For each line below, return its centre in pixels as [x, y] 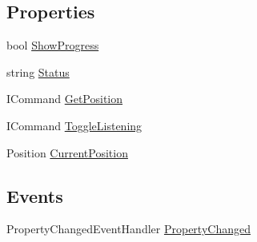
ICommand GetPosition [65, 99]
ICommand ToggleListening [74, 125]
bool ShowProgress [53, 45]
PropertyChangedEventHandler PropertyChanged [128, 229]
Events [35, 195]
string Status [38, 71]
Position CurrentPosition [67, 152]
